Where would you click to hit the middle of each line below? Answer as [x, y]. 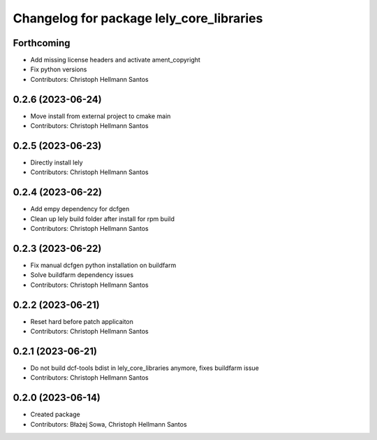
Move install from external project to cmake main [101, 116]
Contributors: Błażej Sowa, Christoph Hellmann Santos [109, 424]
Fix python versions [59, 69]
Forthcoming [42, 43]
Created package [55, 414]
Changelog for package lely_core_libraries [138, 18]
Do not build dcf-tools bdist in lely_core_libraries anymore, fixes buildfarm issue [145, 368]
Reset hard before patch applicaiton [82, 321]
